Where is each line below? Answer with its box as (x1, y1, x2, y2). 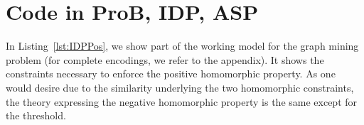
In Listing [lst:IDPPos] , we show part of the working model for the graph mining (6, 38, 359, 53)
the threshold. (6, 108, 66, 123)
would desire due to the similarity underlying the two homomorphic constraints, (6, 80, 354, 94)
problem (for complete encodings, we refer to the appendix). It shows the (6, 52, 324, 67)
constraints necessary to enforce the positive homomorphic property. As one (6, 66, 336, 81)
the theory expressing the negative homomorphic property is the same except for (6, 94, 358, 109)
